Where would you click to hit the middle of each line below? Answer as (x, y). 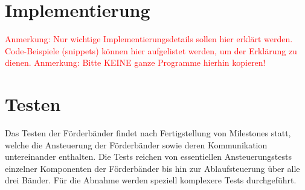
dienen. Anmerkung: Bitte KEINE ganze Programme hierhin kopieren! (135, 62)
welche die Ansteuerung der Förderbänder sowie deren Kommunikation (136, 144)
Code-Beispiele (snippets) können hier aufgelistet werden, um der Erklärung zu (151, 50)
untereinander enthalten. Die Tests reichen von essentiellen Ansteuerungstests (148, 157)
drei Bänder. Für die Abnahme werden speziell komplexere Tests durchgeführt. (151, 180)
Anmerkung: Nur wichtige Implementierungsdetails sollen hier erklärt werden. (149, 39)
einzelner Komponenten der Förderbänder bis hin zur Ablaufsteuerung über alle (152, 168)
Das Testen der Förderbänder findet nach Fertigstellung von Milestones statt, (148, 133)
